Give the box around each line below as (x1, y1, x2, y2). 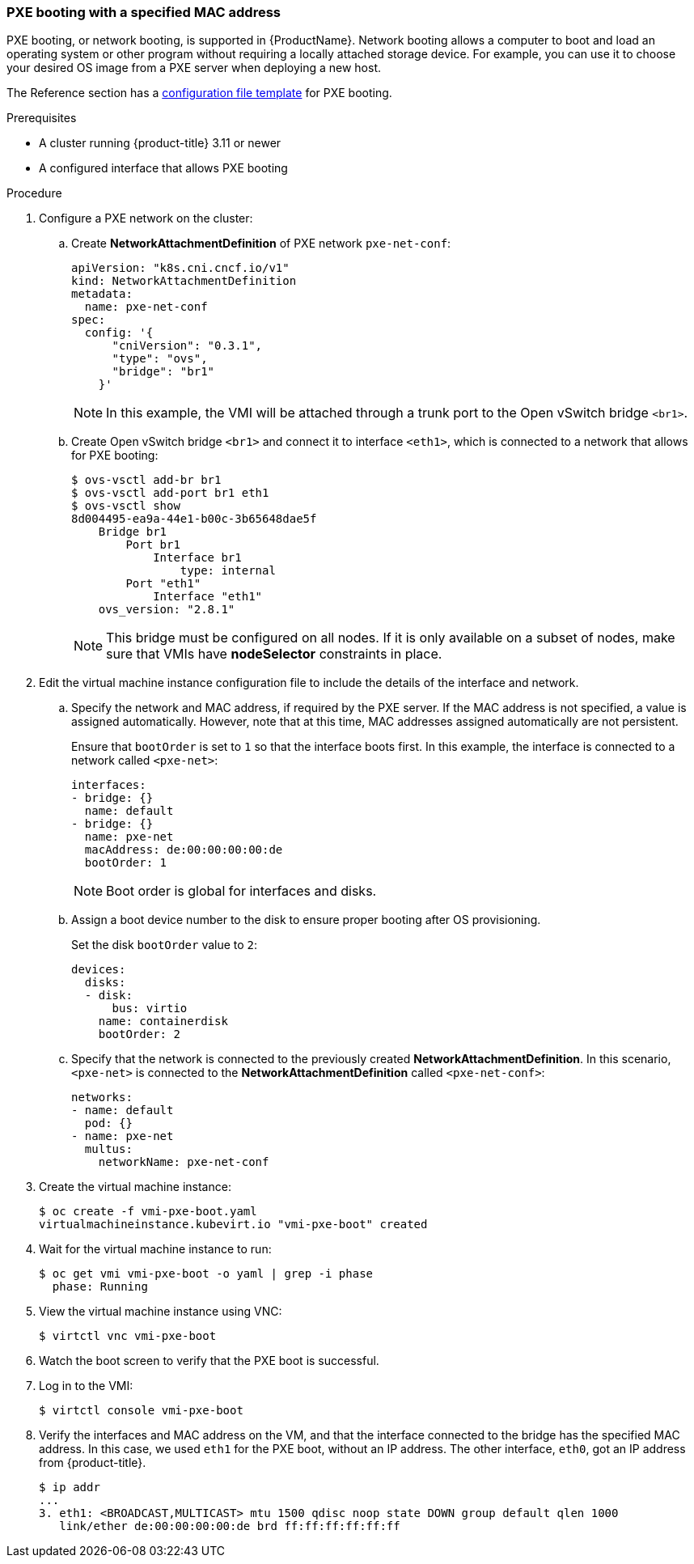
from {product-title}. (39, 1456, 146, 1470)
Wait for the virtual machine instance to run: (39, 1242, 272, 1257)
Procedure (6, 186, 62, 201)
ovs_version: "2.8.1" (98, 603, 235, 617)
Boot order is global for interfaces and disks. (106, 883, 377, 900)
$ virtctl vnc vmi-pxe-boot (39, 1329, 217, 1343)
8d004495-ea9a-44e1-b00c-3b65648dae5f (71, 512, 317, 526)
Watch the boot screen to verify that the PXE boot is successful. (39, 1354, 379, 1368)
